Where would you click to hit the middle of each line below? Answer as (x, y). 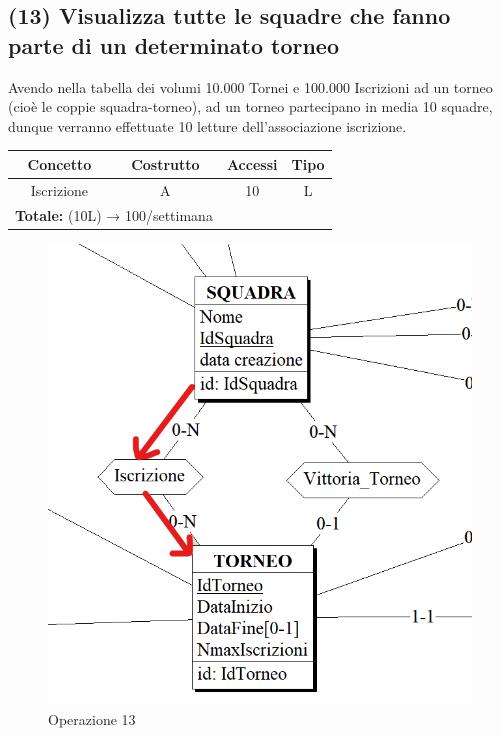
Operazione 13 (92, 719)
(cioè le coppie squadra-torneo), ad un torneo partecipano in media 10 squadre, (250, 106)
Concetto (59, 163)
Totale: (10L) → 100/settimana (114, 214)
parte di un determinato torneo (174, 44)
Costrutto (165, 163)
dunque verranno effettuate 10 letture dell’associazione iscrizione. (207, 125)
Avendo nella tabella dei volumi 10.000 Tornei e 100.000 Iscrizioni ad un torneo (250, 86)
